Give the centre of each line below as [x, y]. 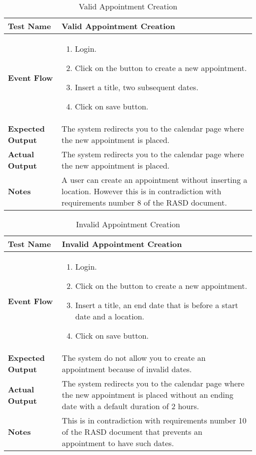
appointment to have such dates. [118, 443]
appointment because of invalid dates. [127, 369]
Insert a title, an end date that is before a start [157, 305]
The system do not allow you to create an [134, 358]
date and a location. [110, 316]
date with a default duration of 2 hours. [130, 406]
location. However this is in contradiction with [142, 191]
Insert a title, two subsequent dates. [137, 87]
